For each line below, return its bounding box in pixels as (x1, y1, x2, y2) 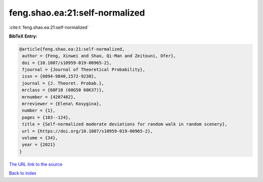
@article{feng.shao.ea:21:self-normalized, (19, 46, 125, 52)
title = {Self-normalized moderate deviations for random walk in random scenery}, (22, 121, 227, 127)
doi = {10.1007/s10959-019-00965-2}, (22, 60, 112, 65)
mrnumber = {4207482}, (22, 94, 76, 100)
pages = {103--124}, (22, 115, 71, 120)
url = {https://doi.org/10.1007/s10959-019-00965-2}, (22, 128, 153, 134)
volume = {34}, (22, 135, 58, 141)
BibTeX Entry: (9, 33, 38, 39)
